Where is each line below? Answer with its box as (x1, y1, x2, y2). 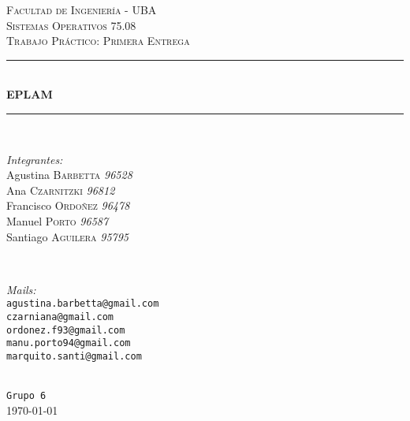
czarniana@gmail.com (6, 311, 114, 322)
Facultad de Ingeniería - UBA (6, 2, 157, 17)
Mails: (6, 281, 36, 297)
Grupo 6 (6, 390, 47, 402)
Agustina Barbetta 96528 (6, 166, 132, 183)
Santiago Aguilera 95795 (6, 228, 129, 244)
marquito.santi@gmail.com (6, 350, 142, 362)
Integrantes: (6, 151, 63, 167)
